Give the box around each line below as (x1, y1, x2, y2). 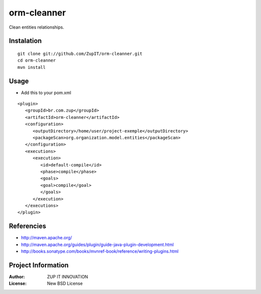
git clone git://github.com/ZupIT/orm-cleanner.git (17, 51, 143, 56)
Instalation (9, 37, 42, 45)
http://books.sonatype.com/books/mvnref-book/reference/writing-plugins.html (21, 248, 179, 254)
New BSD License (47, 280, 83, 286)
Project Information (9, 261, 69, 269)
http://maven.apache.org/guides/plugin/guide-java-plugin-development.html (21, 242, 174, 247)
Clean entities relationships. (9, 24, 64, 30)
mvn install (17, 65, 46, 70)
